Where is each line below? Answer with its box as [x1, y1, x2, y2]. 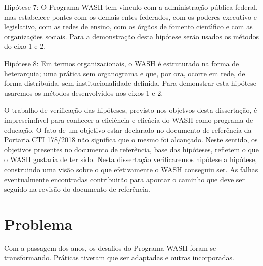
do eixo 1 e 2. [4, 41, 46, 51]
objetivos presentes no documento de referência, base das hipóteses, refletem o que [4, 144, 259, 154]
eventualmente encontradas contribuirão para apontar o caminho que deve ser [4, 174, 245, 184]
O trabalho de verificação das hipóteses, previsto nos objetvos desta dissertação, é [4, 104, 257, 115]
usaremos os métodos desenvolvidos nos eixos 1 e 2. [4, 87, 163, 98]
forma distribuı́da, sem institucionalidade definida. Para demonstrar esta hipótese [4, 78, 257, 88]
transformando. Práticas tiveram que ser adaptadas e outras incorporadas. [4, 252, 234, 263]
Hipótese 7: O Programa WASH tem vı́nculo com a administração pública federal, [4, 2, 258, 12]
